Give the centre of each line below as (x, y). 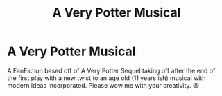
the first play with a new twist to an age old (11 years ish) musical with (106, 78)
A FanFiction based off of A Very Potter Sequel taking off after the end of (111, 70)
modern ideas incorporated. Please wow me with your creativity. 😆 (103, 85)
